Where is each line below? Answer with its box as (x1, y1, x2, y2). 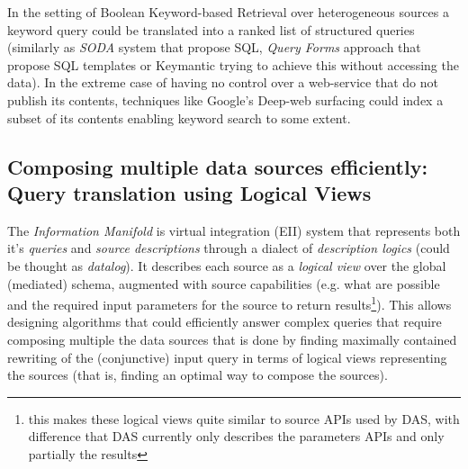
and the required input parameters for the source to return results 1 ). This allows (7, 293, 452, 313)
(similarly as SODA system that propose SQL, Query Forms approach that (7, 38, 421, 57)
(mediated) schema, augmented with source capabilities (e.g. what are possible (7, 274, 440, 293)
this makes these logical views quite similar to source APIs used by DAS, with (28, 409, 460, 428)
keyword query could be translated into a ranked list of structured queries (7, 20, 415, 39)
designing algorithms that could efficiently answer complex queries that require (7, 312, 442, 331)
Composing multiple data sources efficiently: (7, 152, 428, 180)
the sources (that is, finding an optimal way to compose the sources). (7, 365, 388, 384)
